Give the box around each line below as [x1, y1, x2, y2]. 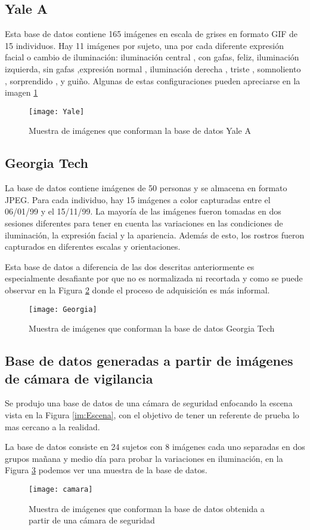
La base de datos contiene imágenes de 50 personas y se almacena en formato [5, 182, 287, 194]
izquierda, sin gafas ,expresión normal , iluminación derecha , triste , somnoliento [5, 62, 301, 75]
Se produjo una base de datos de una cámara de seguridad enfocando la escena [5, 397, 293, 409]
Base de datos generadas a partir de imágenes [5, 351, 293, 370]
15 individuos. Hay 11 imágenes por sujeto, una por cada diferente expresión [5, 39, 284, 51]
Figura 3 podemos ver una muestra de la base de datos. [5, 464, 207, 476]
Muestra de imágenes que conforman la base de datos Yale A [29, 124, 251, 137]
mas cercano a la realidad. [5, 420, 100, 433]
